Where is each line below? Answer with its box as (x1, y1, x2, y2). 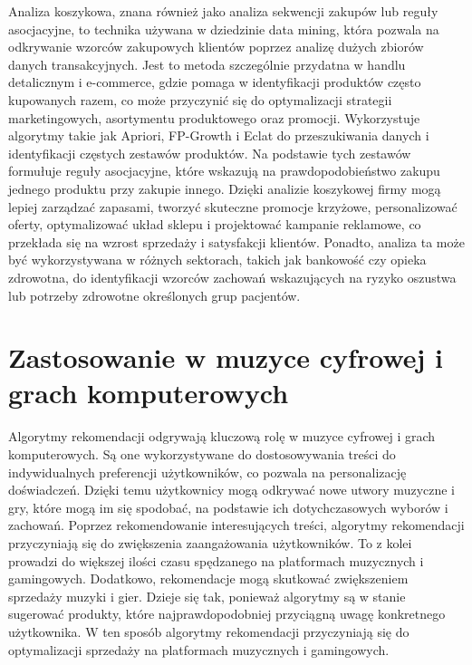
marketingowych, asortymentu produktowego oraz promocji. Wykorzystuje (8, 108, 420, 127)
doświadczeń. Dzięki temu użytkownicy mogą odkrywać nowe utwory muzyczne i (8, 480, 456, 499)
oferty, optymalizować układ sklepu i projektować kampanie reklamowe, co (8, 215, 421, 234)
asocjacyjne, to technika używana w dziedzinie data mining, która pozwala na (8, 19, 439, 38)
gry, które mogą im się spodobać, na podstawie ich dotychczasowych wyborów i (8, 497, 448, 516)
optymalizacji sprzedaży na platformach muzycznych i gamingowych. (8, 640, 390, 659)
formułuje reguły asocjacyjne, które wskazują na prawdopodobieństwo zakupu (8, 161, 440, 180)
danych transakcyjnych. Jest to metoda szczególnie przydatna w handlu (8, 54, 406, 73)
